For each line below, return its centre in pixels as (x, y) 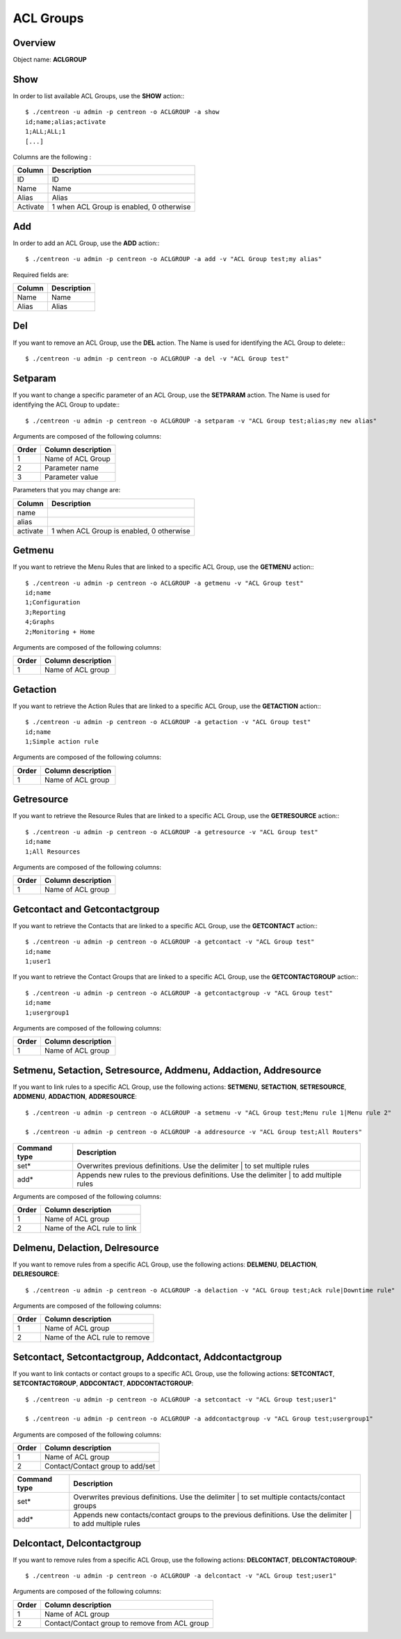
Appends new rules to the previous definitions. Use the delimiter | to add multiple (209, 1175)
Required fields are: (41, 274)
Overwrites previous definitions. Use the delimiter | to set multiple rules (193, 1166)
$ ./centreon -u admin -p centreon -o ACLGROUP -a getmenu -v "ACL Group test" (164, 583)
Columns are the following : (52, 157)
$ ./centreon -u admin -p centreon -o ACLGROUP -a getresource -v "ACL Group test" (172, 832)
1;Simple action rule (62, 742)
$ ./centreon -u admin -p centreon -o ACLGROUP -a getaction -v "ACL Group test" (168, 722)
